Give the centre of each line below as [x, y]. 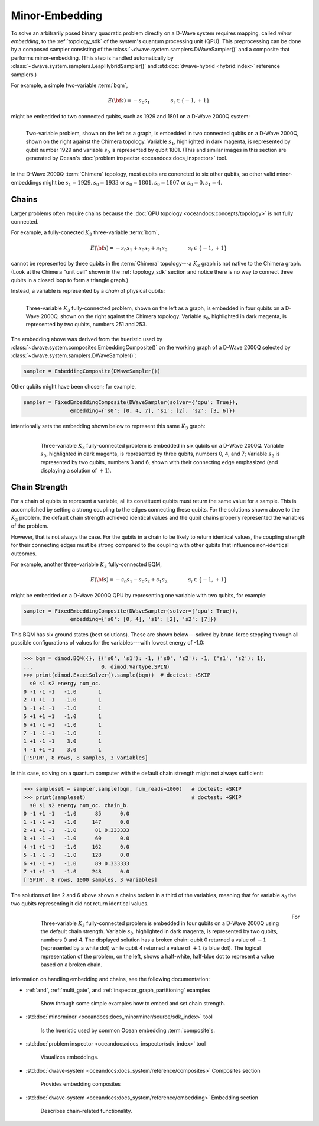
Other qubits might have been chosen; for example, [74, 387]
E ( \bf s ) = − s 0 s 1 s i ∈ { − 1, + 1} [159, 101]
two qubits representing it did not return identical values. [80, 903]
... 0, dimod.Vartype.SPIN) [97, 666]
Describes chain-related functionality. [86, 1111]
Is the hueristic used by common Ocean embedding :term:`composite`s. [128, 1030]
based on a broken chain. [71, 965]
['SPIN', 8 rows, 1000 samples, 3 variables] [90, 880]
